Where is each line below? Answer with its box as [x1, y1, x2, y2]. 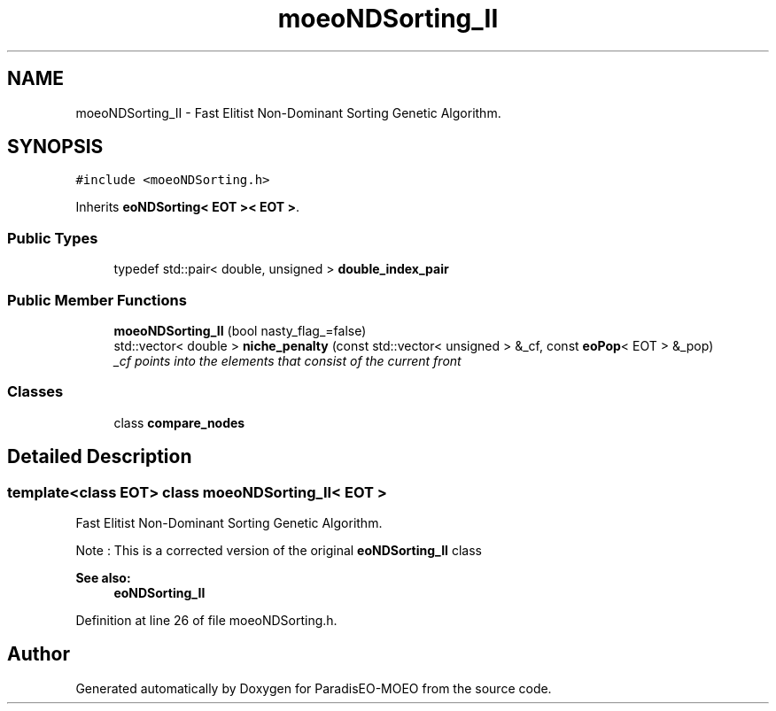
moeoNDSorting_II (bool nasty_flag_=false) [113, 322, 367, 338]
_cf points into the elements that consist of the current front [113, 352, 462, 368]
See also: [75, 569, 131, 585]
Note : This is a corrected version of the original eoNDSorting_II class [75, 542, 482, 558]
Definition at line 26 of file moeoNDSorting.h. [75, 612, 338, 628]
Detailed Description [7, 445, 192, 468]
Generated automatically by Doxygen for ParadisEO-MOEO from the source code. [75, 680, 552, 696]
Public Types [7, 228, 98, 247]
